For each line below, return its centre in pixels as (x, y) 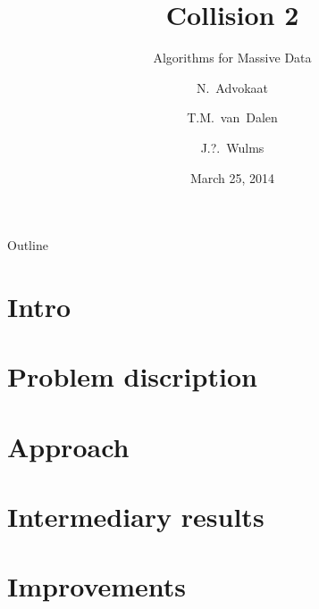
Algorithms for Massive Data (232, 58)
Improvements (97, 586)
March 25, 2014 (232, 177)
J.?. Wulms (232, 147)
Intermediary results (136, 516)
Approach (68, 446)
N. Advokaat (232, 87)
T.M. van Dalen (232, 117)
